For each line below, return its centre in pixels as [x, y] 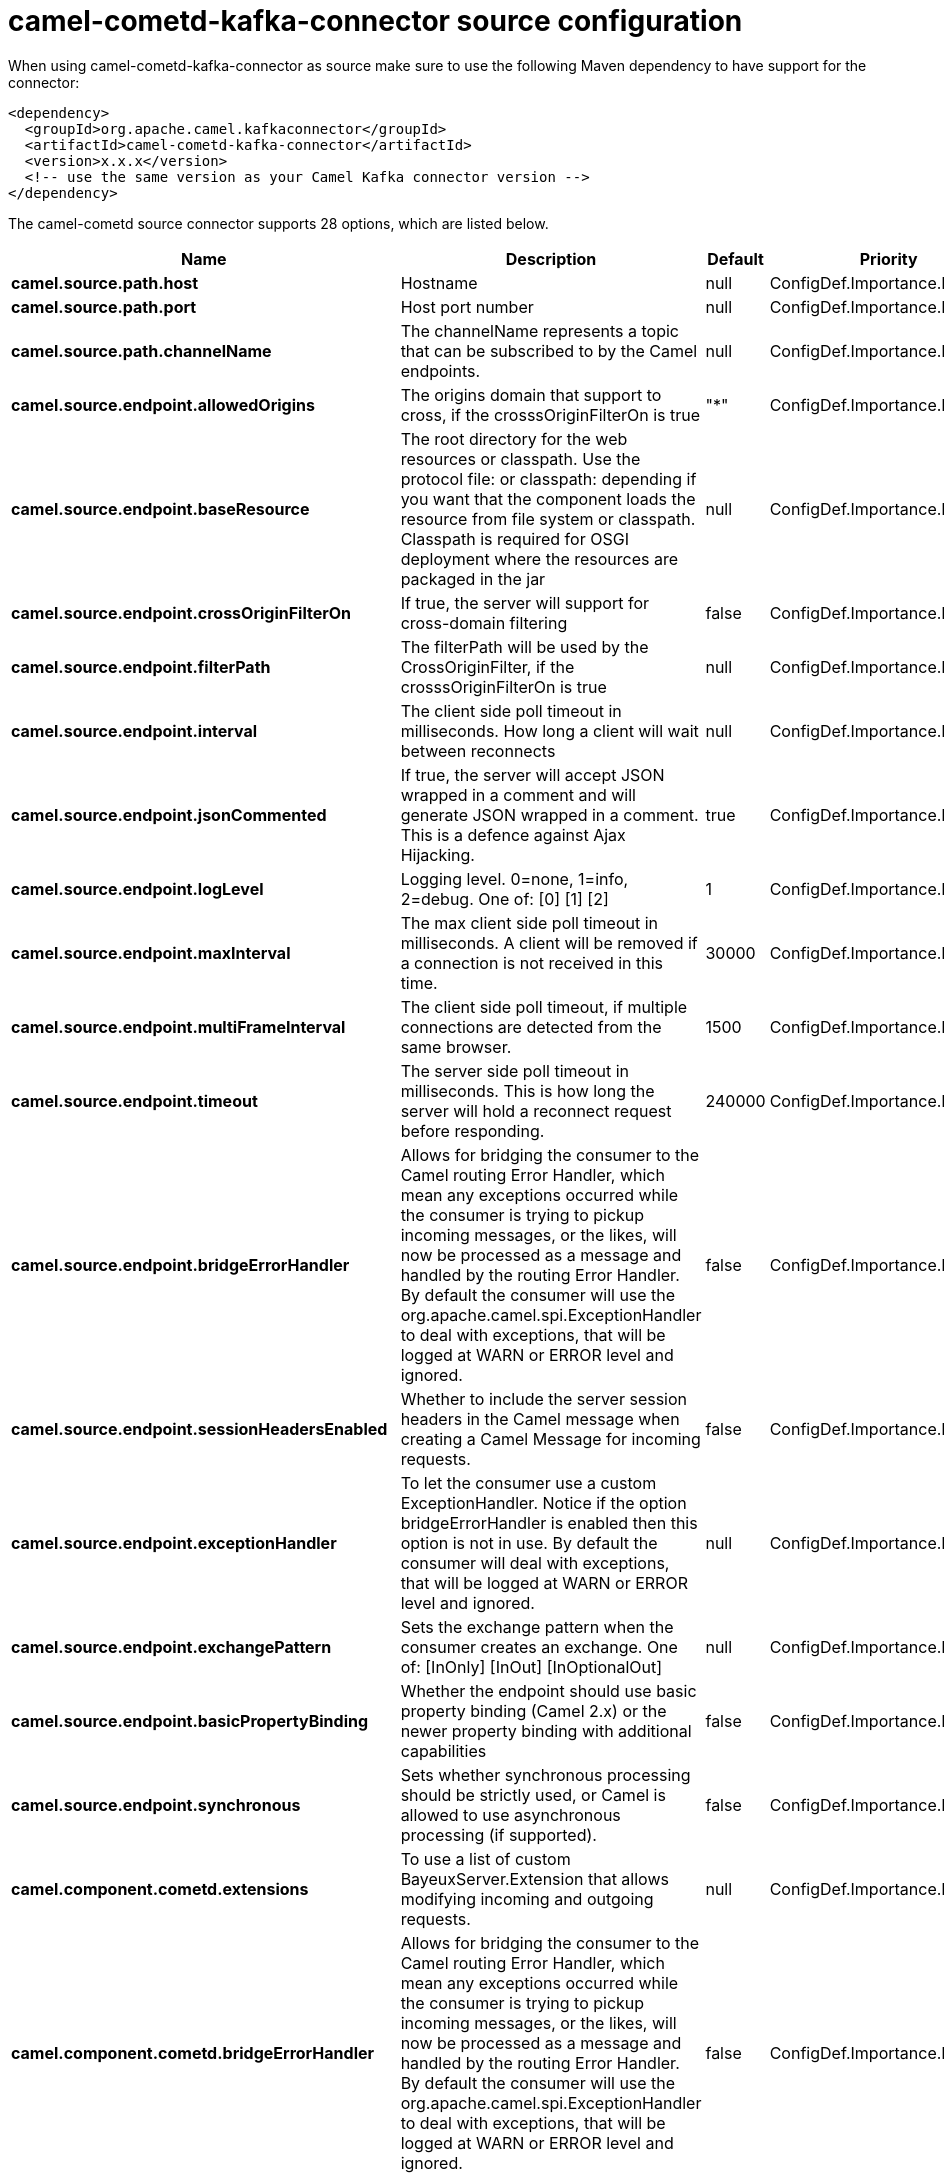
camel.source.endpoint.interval [134, 730]
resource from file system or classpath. [548, 518]
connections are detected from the [531, 1026]
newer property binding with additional [546, 1730]
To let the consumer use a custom [528, 1482]
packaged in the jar [473, 578]
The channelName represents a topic [540, 330]
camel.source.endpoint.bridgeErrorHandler [180, 1264]
